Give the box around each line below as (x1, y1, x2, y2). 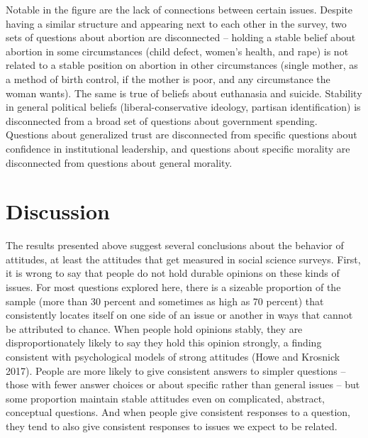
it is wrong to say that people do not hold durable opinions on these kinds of (6, 265, 340, 280)
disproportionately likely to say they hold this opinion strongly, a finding (6, 335, 322, 350)
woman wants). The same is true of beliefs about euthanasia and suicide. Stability (6, 85, 362, 100)
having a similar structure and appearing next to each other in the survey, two (6, 16, 347, 31)
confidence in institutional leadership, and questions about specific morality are (6, 141, 350, 155)
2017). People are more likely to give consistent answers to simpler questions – (6, 363, 346, 378)
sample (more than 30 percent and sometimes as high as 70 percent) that (6, 293, 324, 308)
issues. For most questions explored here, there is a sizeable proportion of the (6, 280, 341, 295)
